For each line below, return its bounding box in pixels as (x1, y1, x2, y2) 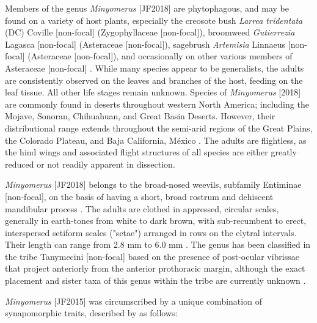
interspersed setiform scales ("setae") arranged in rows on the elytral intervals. (5, 226, 297, 239)
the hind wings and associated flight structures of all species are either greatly (5, 146, 297, 158)
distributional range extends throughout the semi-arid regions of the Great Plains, (5, 121, 313, 134)
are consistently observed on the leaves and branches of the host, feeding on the (5, 73, 303, 86)
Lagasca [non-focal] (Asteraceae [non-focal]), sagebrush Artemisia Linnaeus (5, 37, 286, 50)
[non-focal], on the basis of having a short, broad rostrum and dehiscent (5, 190, 274, 202)
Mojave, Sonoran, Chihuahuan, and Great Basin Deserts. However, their (5, 110, 275, 122)
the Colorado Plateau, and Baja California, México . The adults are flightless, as (5, 133, 307, 146)
